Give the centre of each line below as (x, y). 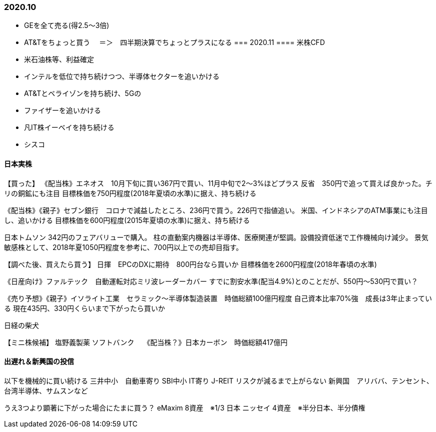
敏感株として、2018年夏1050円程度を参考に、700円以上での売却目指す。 (123, 247)
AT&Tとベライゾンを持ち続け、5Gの (83, 93)
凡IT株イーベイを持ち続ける (69, 127)
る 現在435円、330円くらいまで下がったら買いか (85, 308)
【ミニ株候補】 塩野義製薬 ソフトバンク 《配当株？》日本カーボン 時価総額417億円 (146, 342)
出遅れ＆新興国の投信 (39, 361)
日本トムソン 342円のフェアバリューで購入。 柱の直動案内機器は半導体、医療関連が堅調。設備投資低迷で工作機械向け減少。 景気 (216, 237)
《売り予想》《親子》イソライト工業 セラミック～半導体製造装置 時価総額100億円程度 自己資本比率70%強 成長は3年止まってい (218, 298)
